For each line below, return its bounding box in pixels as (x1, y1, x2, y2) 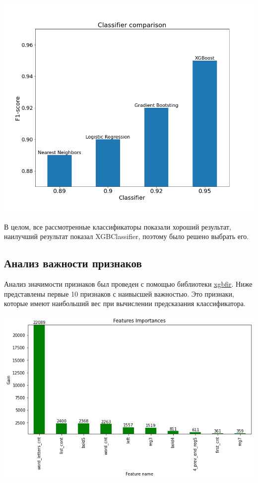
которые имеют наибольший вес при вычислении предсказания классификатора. (4, 298, 246, 309)
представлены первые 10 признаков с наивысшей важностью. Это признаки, (4, 288, 234, 299)
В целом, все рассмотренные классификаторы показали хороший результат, (4, 221, 231, 232)
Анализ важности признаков (4, 255, 142, 271)
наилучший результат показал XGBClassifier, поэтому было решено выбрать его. (4, 231, 249, 241)
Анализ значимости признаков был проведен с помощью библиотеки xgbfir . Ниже (4, 278, 253, 289)
